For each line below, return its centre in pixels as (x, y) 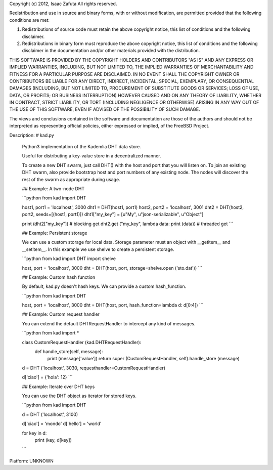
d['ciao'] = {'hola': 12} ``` (47, 377)
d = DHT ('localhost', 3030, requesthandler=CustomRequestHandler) (94, 368)
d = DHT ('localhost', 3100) (50, 414)
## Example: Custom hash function (59, 277)
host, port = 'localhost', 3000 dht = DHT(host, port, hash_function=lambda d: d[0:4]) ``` (113, 305)
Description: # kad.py (32, 135)
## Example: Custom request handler (61, 314)
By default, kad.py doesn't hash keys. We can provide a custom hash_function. (104, 286)
